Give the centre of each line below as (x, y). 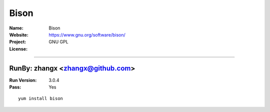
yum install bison (41, 98)
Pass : (15, 87)
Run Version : (23, 80)
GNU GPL (58, 42)
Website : (19, 34)
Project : (18, 42)
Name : (16, 28)
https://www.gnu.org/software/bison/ (87, 34)
